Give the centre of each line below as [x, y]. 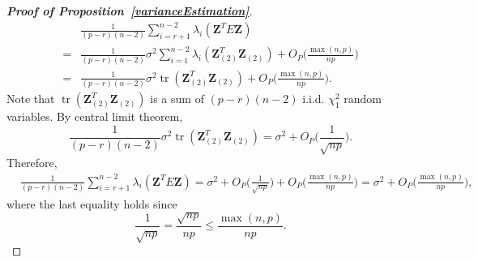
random [363, 99]
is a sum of [177, 99]
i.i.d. [314, 99]
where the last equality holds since [92, 203]
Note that [31, 99]
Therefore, [32, 162]
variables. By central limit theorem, [95, 116]
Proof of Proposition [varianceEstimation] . [130, 11]
